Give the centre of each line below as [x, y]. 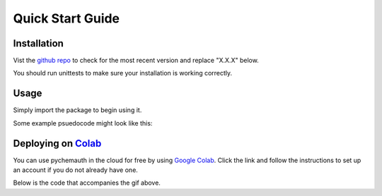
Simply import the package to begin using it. [77, 110]
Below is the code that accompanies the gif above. [87, 183]
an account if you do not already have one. [75, 170]
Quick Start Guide [66, 18]
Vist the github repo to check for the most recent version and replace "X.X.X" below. [136, 61]
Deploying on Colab [57, 143]
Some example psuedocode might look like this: [83, 123]
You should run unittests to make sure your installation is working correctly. [123, 73]
